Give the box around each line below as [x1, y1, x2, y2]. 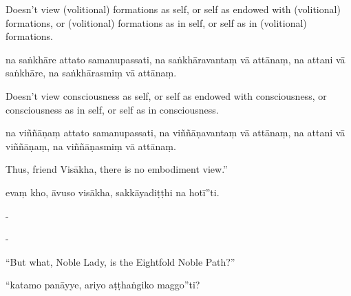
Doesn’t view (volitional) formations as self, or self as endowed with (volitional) [6, 2, 341, 16]
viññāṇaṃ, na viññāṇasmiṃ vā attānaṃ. [6, 138, 176, 153]
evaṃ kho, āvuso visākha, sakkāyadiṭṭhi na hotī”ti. [6, 184, 220, 199]
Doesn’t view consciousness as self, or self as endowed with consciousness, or [6, 88, 327, 103]
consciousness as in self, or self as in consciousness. [6, 102, 219, 116]
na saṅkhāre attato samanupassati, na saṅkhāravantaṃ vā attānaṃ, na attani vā [6, 52, 345, 66]
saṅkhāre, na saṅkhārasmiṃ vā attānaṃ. [6, 65, 177, 80]
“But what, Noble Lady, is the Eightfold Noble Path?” [6, 254, 235, 268]
